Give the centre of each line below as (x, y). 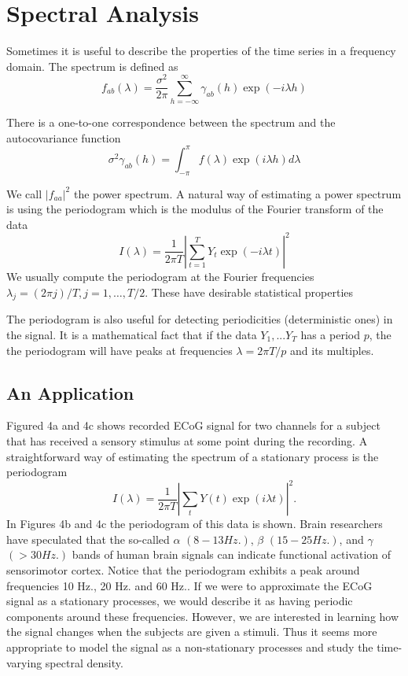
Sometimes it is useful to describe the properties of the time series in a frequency (201, 51)
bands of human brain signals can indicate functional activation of (232, 554)
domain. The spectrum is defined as (92, 66)
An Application (70, 392)
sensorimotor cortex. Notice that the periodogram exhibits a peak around (183, 569)
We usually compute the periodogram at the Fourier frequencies (160, 276)
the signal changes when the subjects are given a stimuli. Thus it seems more (192, 632)
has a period (330, 334)
